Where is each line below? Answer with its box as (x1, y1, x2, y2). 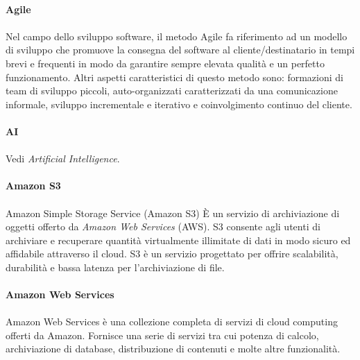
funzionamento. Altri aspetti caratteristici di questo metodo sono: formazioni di (6, 69, 343, 84)
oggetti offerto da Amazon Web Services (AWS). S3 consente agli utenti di (6, 219, 320, 234)
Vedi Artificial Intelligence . (6, 151, 120, 166)
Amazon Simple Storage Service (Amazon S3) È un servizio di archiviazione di (6, 205, 340, 220)
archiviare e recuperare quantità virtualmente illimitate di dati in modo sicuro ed (6, 232, 351, 247)
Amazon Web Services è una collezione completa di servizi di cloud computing (6, 314, 338, 329)
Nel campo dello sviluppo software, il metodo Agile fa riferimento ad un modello (6, 28, 348, 43)
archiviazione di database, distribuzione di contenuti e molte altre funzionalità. (6, 341, 341, 356)
